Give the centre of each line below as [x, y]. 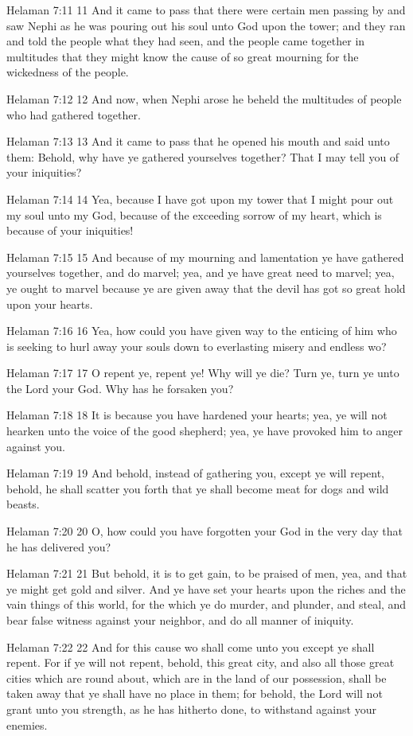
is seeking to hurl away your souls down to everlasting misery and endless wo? [197, 346]
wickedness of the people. [68, 72]
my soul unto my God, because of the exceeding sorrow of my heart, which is [194, 214]
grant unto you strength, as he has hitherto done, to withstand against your [191, 709]
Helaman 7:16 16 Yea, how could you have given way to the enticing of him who [202, 331]
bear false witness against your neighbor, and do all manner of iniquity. [180, 620]
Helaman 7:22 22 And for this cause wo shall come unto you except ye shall [191, 646]
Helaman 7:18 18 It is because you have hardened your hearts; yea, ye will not [197, 415]
